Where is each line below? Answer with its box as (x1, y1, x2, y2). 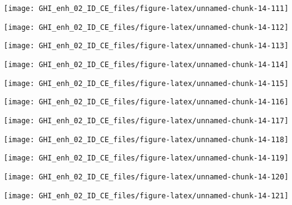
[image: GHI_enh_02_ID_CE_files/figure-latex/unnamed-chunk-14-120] (4, 172, 289, 181)
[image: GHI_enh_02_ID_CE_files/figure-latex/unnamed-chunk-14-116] (4, 98, 289, 107)
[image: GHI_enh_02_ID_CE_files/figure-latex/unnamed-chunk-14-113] (4, 41, 289, 51)
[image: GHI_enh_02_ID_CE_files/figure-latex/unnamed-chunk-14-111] (4, 4, 289, 13)
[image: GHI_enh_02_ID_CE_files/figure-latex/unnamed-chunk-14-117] (4, 116, 289, 125)
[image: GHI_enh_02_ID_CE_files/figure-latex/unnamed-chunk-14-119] (4, 154, 289, 163)
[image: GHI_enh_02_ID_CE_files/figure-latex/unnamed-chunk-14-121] (4, 191, 289, 200)
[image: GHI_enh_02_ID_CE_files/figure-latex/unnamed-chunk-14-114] (4, 60, 289, 69)
